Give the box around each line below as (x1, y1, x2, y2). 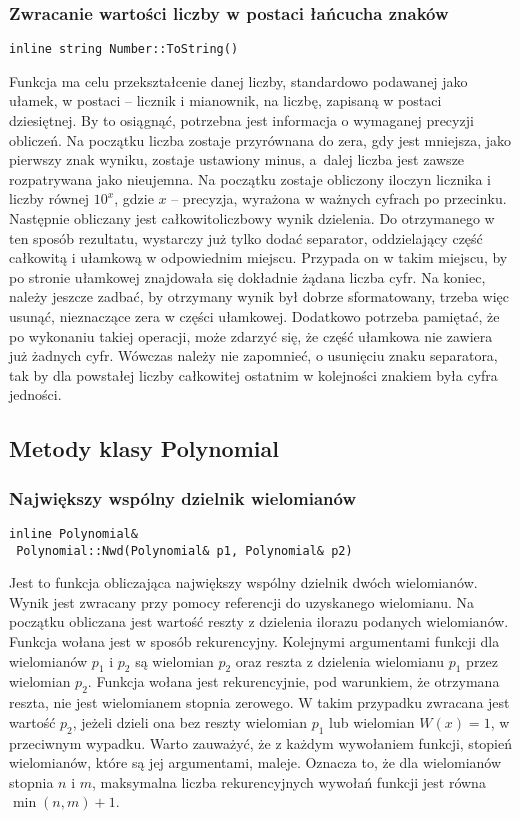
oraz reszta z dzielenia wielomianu (235, 650, 445, 671)
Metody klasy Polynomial (9, 433, 279, 464)
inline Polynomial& (9, 526, 138, 541)
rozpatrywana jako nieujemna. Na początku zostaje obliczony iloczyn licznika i (9, 168, 492, 189)
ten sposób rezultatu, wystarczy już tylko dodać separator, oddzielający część (9, 227, 483, 248)
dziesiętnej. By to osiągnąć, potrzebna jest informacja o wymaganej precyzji (9, 110, 474, 131)
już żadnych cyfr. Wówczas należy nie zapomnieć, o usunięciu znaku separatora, (9, 345, 498, 366)
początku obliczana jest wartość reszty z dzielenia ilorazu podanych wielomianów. (9, 611, 509, 632)
